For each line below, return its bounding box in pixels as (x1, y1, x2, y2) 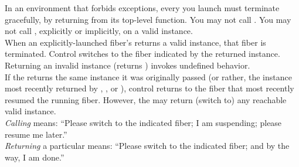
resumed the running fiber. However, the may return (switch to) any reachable (5, 93, 287, 105)
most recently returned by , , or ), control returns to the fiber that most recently (5, 82, 294, 94)
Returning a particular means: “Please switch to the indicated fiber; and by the (5, 139, 290, 152)
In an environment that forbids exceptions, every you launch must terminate (5, 2, 280, 13)
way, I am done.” (5, 151, 64, 163)
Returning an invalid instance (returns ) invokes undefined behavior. (5, 59, 250, 71)
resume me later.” (5, 128, 67, 140)
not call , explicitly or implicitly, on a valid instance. (5, 25, 193, 37)
